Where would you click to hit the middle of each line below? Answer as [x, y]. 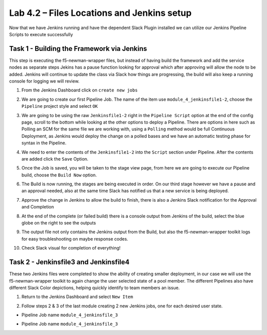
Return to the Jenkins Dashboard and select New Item [77, 297]
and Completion [38, 207]
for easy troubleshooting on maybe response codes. [75, 239]
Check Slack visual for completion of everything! [71, 248]
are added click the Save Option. [55, 159]
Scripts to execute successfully [41, 34]
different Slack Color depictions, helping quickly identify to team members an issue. [94, 288]
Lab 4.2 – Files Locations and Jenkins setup [100, 13]
